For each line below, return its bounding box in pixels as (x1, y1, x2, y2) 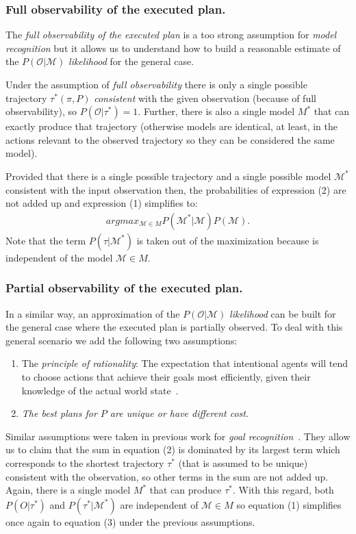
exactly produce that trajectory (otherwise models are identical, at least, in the (5, 119, 338, 133)
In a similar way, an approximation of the (5, 306, 180, 320)
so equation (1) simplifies (236, 497, 342, 511)
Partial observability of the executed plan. (5, 279, 243, 296)
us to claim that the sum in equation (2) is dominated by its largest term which (5, 442, 340, 457)
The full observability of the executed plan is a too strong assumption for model (5, 27, 337, 42)
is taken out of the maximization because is (136, 233, 319, 247)
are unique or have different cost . (110, 406, 249, 420)
